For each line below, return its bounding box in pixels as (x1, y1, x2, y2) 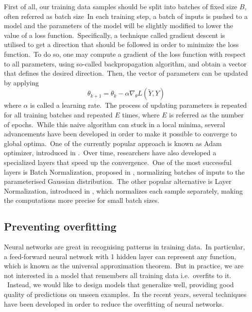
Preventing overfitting (4, 219, 117, 234)
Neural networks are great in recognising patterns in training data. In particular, (4, 242, 245, 252)
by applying (4, 77, 39, 87)
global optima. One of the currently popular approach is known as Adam (4, 138, 222, 148)
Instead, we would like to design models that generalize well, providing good (7, 279, 234, 290)
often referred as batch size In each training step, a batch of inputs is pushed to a (4, 11, 248, 21)
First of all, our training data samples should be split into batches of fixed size (4, 1, 237, 11)
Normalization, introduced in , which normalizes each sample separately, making (4, 185, 243, 196)
